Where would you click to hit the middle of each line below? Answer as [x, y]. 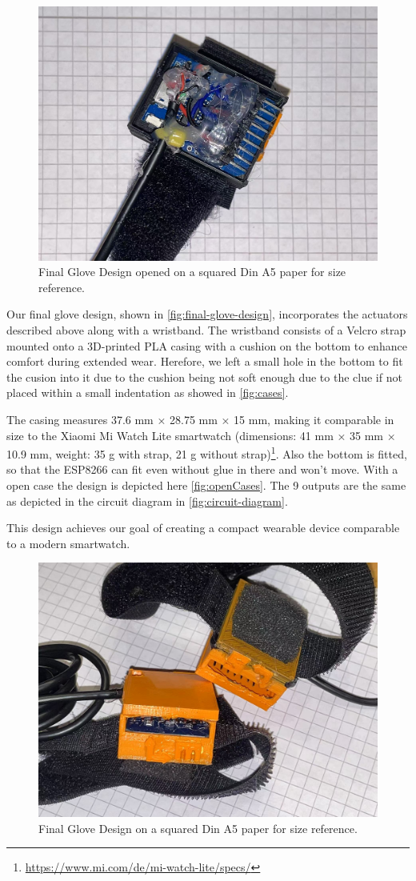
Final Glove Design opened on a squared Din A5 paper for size [192, 272]
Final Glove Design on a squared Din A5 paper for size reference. [198, 828]
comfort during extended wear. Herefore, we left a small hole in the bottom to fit [205, 361]
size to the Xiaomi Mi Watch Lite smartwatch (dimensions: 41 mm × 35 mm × [201, 435]
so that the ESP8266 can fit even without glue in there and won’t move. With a [202, 469]
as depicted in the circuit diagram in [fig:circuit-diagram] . [147, 501]
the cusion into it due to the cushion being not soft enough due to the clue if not [204, 376]
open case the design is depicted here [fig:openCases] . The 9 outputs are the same [206, 485]
